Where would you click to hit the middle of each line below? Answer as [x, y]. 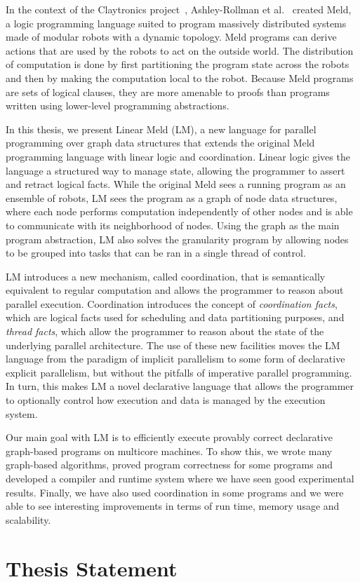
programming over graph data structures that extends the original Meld [160, 143]
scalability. [28, 519]
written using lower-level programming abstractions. [118, 106]
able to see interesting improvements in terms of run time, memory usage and [173, 506]
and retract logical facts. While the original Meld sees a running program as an [176, 184]
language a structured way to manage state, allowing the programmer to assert [175, 170]
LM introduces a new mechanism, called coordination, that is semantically [166, 276]
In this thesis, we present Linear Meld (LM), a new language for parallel [161, 129]
